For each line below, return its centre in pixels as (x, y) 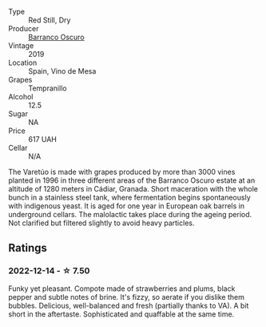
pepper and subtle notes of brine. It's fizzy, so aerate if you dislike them (127, 297)
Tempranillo (48, 88)
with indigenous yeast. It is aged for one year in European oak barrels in (127, 206)
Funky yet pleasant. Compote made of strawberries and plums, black (122, 289)
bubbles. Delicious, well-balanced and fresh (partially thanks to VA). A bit (129, 305)
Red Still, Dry (50, 20)
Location (23, 63)
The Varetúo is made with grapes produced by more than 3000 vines (122, 172)
